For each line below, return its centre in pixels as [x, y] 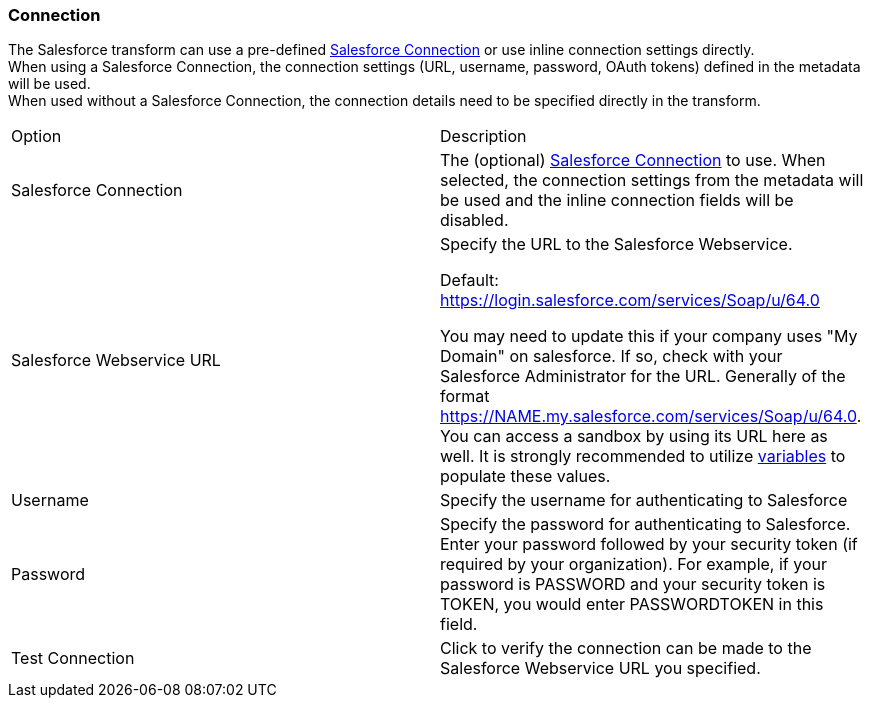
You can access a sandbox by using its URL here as [634, 436]
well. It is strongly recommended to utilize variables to [643, 456]
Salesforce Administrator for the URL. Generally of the [643, 376]
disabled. [474, 220]
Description [483, 136]
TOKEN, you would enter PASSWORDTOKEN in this [632, 604]
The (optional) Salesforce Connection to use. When [633, 160]
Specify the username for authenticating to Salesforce [644, 500]
